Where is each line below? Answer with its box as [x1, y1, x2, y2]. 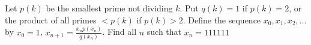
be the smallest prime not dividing [46, 2, 173, 14]
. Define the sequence [183, 13, 261, 26]
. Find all [102, 25, 137, 38]
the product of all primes [5, 13, 97, 26]
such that [146, 25, 182, 38]
